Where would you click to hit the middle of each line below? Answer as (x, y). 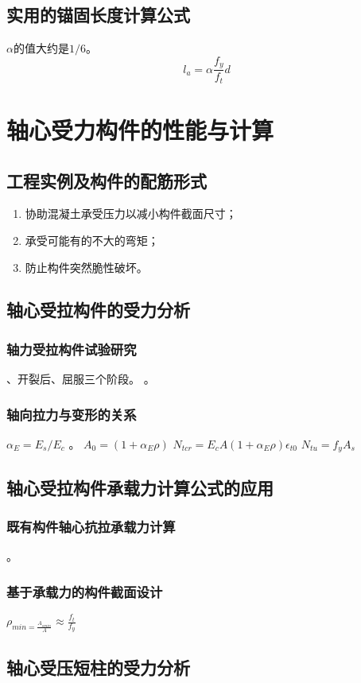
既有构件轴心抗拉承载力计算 (91, 527)
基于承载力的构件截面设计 (85, 591)
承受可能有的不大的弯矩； (92, 240)
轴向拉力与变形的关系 (72, 414)
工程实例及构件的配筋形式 (107, 180)
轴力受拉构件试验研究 (72, 349)
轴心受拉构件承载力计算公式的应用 (140, 487)
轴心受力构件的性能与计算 (140, 129)
